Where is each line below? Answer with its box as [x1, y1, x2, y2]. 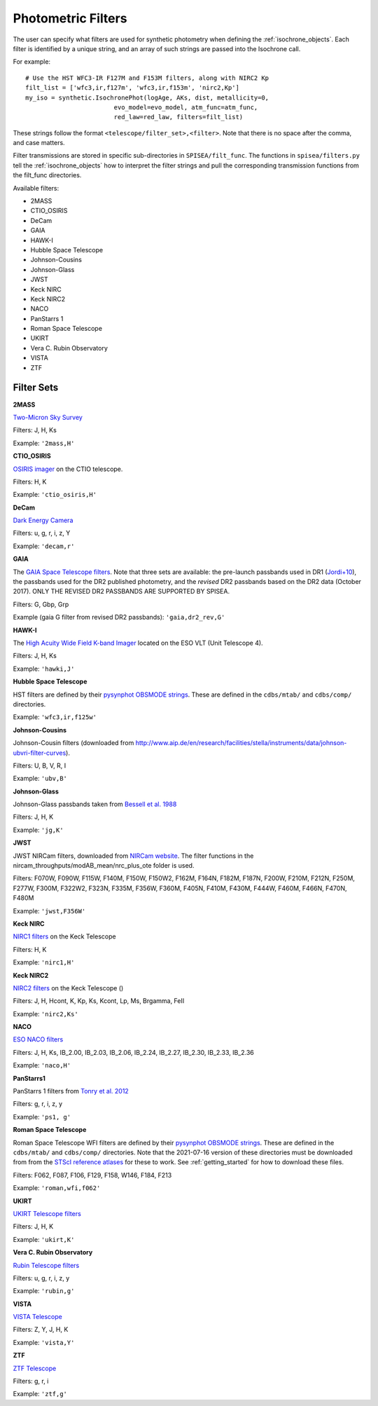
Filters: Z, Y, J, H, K [13, 1325, 69, 1334]
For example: [13, 57, 51, 66]
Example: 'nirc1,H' [13, 958, 75, 967]
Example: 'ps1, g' [13, 1112, 71, 1121]
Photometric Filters [13, 11, 127, 26]
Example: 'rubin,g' [13, 1287, 75, 1295]
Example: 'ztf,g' [13, 1390, 68, 1398]
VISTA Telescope [13, 1313, 62, 1321]
